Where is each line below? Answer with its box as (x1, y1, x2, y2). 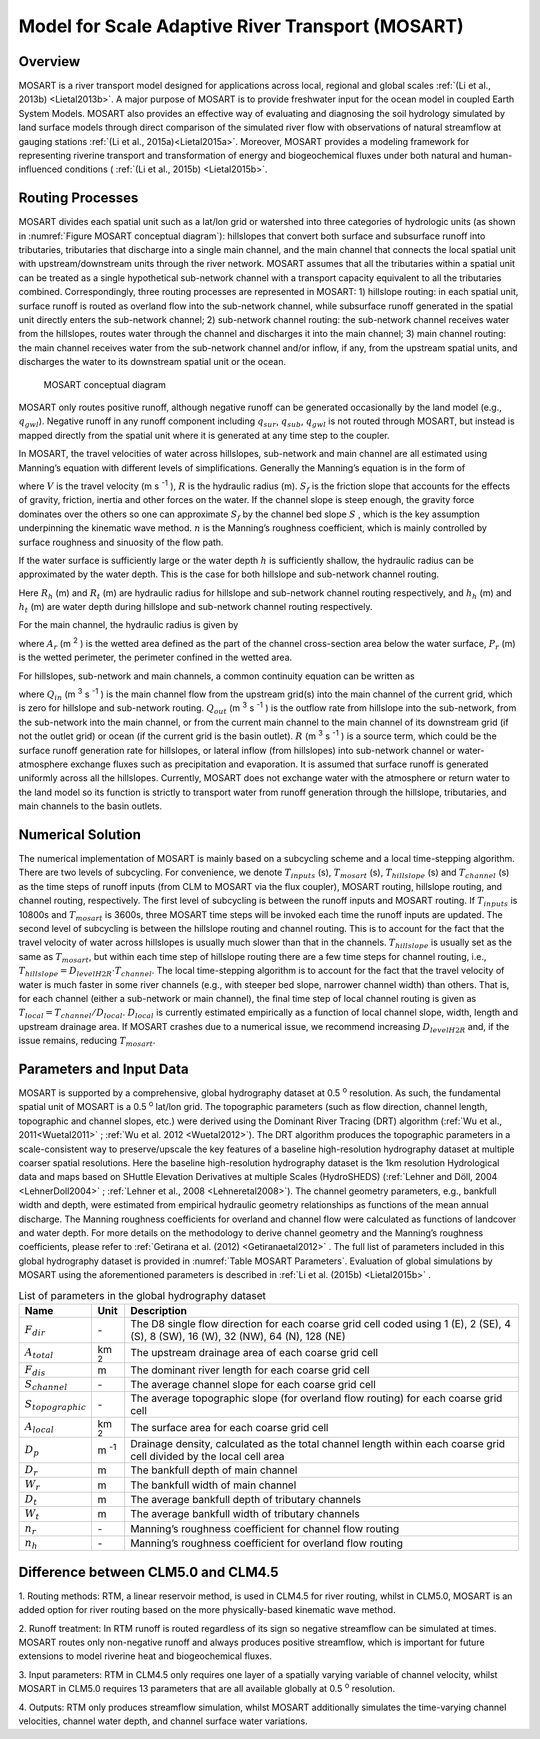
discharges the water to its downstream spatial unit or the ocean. (18, 356, 287, 368)
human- (480, 150, 513, 162)
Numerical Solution (18, 826, 142, 843)
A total (24, 1346, 54, 1361)
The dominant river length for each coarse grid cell (130, 1363, 370, 1377)
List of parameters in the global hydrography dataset (18, 1288, 267, 1302)
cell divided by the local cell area (130, 1449, 285, 1463)
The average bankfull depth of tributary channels (130, 1492, 362, 1506)
